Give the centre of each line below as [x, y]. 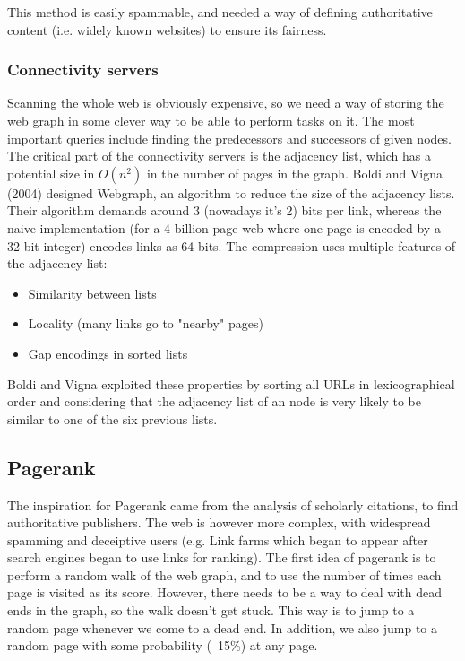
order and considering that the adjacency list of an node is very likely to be [215, 401]
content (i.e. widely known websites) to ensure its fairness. [167, 29]
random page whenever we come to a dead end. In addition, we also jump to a [223, 627]
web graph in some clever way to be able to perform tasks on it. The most [211, 120]
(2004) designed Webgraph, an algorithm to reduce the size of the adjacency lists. [231, 192]
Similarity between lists [92, 293]
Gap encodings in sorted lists [108, 353]
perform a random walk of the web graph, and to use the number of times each [224, 574]
